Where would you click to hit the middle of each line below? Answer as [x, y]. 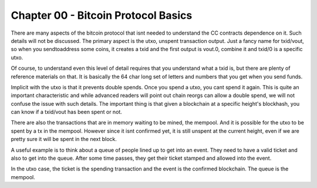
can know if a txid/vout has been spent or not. [67, 112]
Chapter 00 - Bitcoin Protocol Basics [102, 15]
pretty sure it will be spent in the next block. [64, 139]
